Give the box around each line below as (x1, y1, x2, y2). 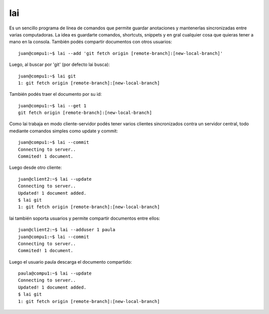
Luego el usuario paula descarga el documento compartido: (9, 259, 132, 265)
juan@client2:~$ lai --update (18, 176, 92, 182)
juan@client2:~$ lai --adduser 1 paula (18, 227, 116, 233)
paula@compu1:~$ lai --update (18, 271, 92, 277)
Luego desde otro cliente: (9, 165, 62, 171)
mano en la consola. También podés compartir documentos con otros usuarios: (9, 39, 172, 45)
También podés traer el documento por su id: (9, 91, 102, 97)
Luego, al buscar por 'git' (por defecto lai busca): (9, 61, 110, 67)
